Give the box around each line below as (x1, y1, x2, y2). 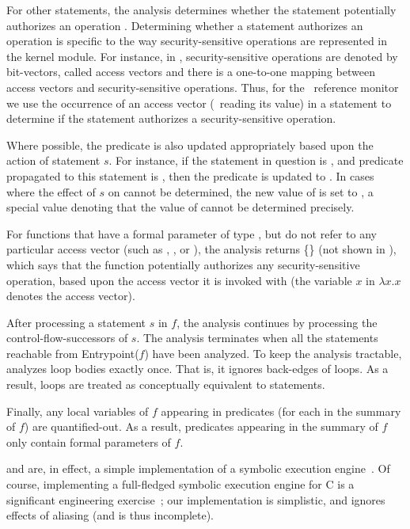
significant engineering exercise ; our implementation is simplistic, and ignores (6, 491, 385, 508)
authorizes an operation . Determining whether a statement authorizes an (6, 17, 363, 33)
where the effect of (6, 183, 96, 200)
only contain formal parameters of (6, 433, 171, 450)
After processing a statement (6, 314, 146, 330)
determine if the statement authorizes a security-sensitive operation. (6, 110, 336, 127)
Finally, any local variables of (6, 402, 149, 419)
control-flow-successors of (6, 329, 128, 346)
